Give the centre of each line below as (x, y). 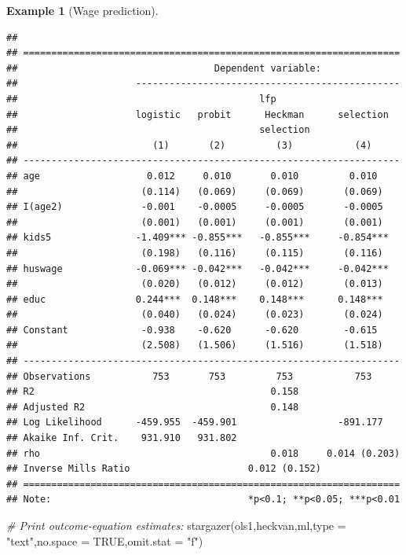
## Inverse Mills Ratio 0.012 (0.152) (164, 469)
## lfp (141, 99)
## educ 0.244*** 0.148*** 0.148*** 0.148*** (195, 299)
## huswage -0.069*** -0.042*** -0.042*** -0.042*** (198, 268)
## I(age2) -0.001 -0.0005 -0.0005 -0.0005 (195, 207)
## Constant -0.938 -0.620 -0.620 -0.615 (192, 330)
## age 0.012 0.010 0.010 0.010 (192, 176)
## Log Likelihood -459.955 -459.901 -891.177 (195, 423)
